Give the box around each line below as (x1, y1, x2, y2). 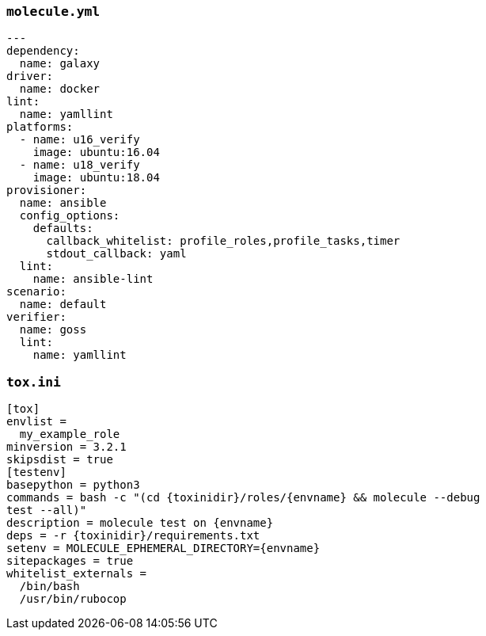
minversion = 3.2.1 (6, 440, 127, 454)
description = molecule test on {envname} (6, 516, 274, 530)
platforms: (6, 120, 74, 134)
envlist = (6, 415, 66, 428)
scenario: (6, 285, 66, 299)
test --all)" (6, 504, 87, 517)
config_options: (19, 209, 120, 223)
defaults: (32, 222, 93, 235)
